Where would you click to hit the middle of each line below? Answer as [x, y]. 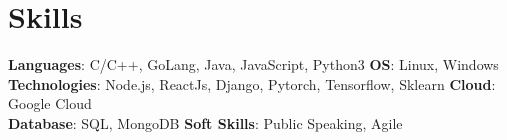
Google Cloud [50, 103]
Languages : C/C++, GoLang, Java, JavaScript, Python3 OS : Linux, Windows [253, 64]
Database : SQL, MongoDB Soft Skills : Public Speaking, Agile [205, 122]
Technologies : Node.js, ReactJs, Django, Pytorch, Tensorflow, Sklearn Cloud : [252, 83]
